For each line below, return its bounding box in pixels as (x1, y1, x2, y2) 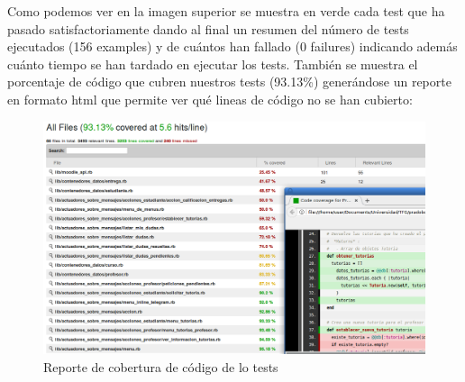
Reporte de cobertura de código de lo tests (43, 357, 278, 376)
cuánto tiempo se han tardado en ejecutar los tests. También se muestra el (7, 54, 418, 73)
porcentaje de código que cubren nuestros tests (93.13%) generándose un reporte (7, 72, 451, 91)
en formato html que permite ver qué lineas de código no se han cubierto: (7, 89, 413, 108)
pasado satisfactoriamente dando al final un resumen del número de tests (7, 19, 409, 38)
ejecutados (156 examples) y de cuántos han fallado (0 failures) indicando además (7, 37, 458, 56)
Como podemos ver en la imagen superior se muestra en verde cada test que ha (7, 2, 445, 20)
